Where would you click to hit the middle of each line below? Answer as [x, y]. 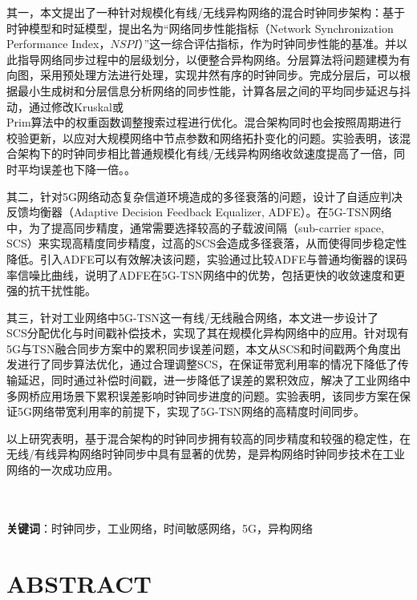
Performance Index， [59, 44]
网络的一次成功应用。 [63, 470]
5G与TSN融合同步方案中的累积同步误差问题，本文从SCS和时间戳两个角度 [198, 348]
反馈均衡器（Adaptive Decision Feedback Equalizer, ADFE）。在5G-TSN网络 [199, 212]
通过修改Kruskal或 [76, 106]
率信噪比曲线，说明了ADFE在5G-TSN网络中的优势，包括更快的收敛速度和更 [206, 274]
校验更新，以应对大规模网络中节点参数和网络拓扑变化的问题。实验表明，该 [203, 137]
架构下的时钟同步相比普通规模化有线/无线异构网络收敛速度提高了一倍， [205, 153]
